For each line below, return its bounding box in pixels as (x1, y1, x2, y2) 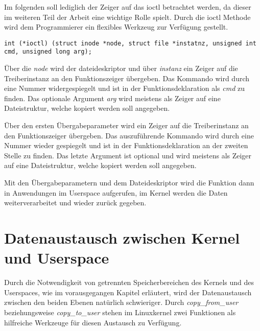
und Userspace (4, 247, 109, 268)
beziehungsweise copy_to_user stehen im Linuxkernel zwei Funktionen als (4, 306, 236, 317)
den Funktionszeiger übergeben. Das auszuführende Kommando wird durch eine (4, 130, 254, 140)
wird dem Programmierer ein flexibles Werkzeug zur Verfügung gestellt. (4, 21, 228, 32)
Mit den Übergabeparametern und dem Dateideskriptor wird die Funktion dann (4, 177, 254, 188)
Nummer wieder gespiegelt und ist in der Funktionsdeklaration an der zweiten (4, 140, 248, 151)
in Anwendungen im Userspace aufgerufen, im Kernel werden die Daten (4, 187, 228, 198)
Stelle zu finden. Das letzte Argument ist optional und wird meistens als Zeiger (4, 150, 252, 160)
